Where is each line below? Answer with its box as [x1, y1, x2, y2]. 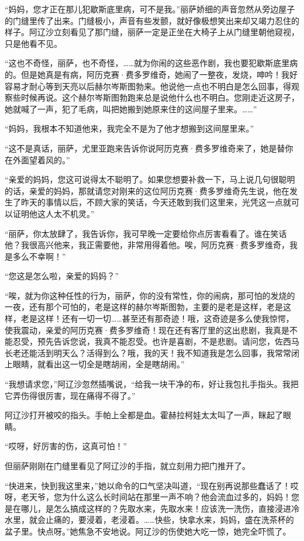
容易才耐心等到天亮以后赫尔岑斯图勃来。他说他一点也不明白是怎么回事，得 [5, 80, 291, 92]
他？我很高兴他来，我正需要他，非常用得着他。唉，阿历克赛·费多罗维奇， [5, 239, 289, 251]
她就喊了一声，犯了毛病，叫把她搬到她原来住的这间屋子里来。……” [5, 102, 257, 115]
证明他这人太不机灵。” [12, 207, 95, 219]
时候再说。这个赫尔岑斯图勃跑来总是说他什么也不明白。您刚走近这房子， [20, 91, 299, 104]
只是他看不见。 [5, 37, 62, 49]
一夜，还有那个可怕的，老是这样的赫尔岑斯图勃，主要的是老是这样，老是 [5, 301, 283, 313]
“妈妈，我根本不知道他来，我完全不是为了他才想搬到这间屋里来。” [5, 122, 254, 135]
